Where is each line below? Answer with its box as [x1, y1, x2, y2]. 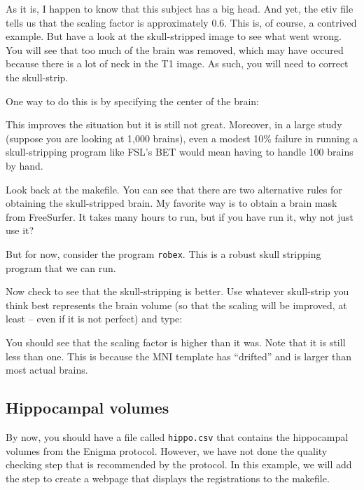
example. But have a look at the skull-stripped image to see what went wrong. [6, 29, 342, 43]
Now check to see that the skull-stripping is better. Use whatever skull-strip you [6, 284, 349, 299]
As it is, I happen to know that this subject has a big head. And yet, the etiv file [6, 1, 353, 15]
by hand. [6, 158, 43, 172]
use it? [6, 223, 34, 238]
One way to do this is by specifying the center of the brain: [6, 93, 259, 108]
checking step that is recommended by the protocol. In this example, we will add [6, 457, 352, 472]
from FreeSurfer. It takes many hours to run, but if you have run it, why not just [6, 209, 353, 224]
